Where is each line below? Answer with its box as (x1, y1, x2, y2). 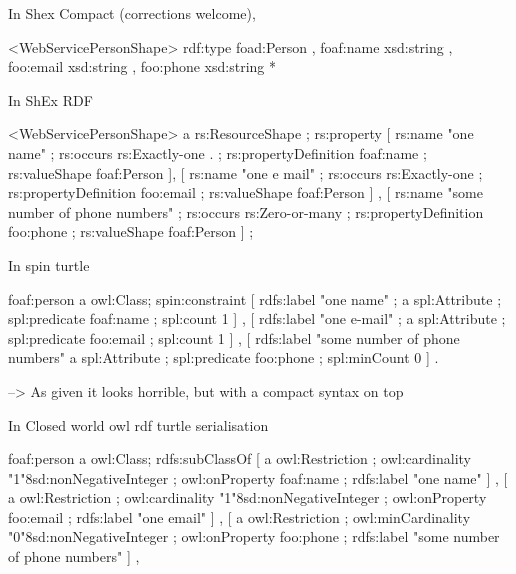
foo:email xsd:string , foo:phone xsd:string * (8, 56, 276, 77)
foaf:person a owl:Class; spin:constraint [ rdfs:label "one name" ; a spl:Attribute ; (8, 288, 502, 309)
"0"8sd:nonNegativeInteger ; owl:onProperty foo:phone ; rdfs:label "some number (8, 526, 500, 547)
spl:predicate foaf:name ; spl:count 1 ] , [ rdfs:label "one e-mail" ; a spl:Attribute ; (8, 308, 506, 329)
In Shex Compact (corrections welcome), (8, 3, 256, 23)
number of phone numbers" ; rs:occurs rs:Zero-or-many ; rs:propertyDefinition (8, 201, 484, 222)
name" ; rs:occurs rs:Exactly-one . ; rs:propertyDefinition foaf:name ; (8, 142, 427, 163)
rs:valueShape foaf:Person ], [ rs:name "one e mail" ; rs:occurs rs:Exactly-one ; (8, 162, 483, 183)
